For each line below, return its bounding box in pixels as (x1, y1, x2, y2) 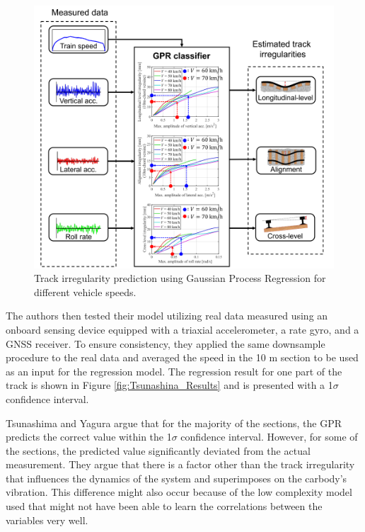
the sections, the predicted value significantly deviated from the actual (6, 443, 311, 458)
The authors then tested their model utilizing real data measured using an (6, 308, 328, 323)
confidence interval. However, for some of (180, 429, 358, 444)
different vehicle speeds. (34, 284, 137, 299)
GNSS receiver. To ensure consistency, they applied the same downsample (6, 336, 325, 351)
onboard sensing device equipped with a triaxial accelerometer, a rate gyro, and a (6, 322, 359, 336)
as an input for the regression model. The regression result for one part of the (6, 363, 342, 378)
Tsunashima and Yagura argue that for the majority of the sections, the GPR (6, 415, 342, 430)
